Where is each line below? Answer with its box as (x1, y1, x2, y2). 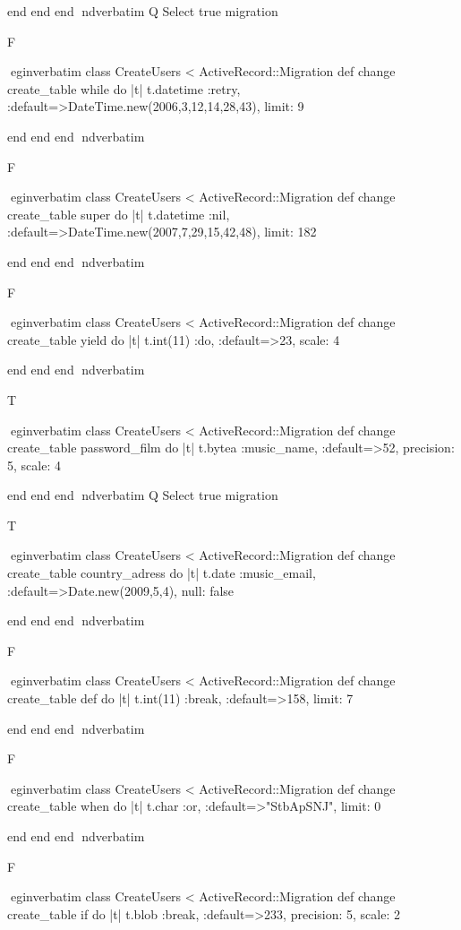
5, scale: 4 (7, 455, 61, 474)
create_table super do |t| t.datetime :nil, (7, 204, 230, 223)
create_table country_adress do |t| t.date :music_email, (7, 564, 316, 582)
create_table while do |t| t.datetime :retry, (7, 79, 241, 98)
